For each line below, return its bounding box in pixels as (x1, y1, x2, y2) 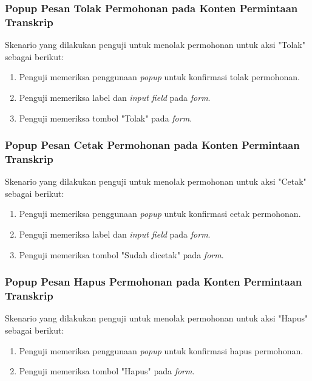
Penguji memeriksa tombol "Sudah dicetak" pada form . (19, 248, 224, 261)
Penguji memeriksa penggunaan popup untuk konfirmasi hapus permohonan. (19, 344, 304, 357)
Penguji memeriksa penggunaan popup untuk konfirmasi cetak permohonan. (19, 207, 301, 220)
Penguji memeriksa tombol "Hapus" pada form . (19, 365, 195, 377)
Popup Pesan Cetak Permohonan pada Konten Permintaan (5, 137, 300, 153)
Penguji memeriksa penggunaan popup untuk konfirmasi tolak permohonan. (19, 70, 300, 83)
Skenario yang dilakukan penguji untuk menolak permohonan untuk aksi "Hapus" (5, 312, 308, 324)
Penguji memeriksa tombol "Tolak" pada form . (19, 111, 192, 124)
